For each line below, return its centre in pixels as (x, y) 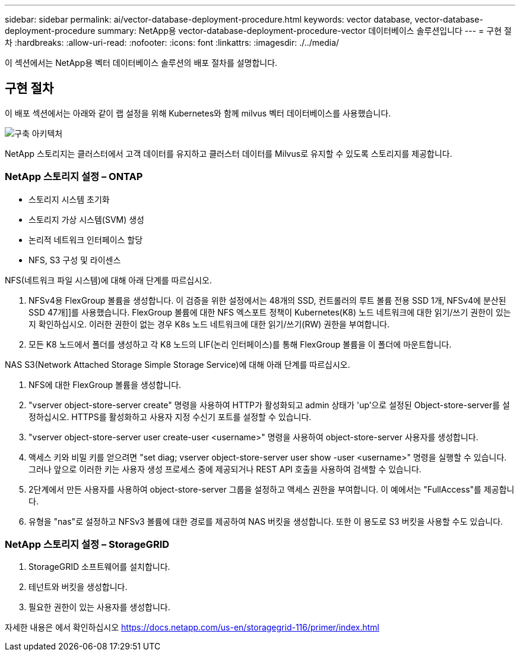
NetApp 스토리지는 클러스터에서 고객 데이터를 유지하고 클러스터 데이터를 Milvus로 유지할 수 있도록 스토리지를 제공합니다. (229, 153)
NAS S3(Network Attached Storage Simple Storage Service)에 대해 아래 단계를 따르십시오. (177, 364)
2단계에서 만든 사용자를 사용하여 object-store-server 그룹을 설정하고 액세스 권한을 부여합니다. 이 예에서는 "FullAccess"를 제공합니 (272, 489)
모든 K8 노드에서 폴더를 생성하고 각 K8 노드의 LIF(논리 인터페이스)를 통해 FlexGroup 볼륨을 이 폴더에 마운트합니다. (240, 344)
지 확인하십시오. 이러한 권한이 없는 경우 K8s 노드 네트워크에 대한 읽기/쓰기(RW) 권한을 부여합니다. (209, 324)
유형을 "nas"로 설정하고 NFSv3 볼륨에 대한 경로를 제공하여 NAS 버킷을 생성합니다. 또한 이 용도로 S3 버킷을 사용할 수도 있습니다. (266, 521)
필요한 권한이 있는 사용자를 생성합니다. (99, 607)
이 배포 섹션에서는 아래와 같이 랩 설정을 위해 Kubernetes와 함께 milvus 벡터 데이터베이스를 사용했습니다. (198, 113)
